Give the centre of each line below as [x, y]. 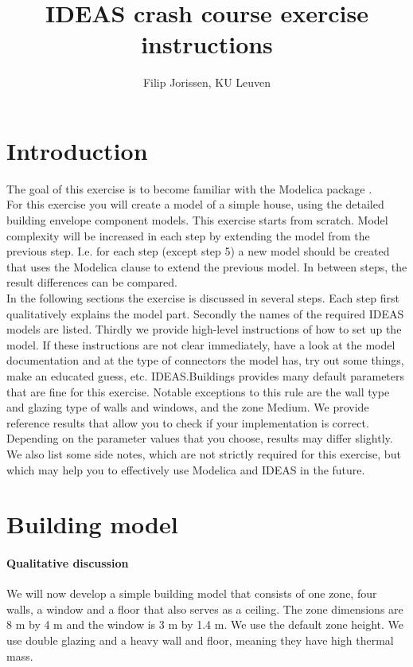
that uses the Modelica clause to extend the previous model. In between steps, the [207, 266]
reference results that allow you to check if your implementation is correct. [188, 422]
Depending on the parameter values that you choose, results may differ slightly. [200, 438]
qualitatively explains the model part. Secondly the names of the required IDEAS [205, 313]
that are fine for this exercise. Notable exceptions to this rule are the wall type [198, 391]
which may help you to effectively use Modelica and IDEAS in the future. [186, 469]
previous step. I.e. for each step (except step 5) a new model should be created [198, 251]
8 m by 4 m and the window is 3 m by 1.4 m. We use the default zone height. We [205, 624]
